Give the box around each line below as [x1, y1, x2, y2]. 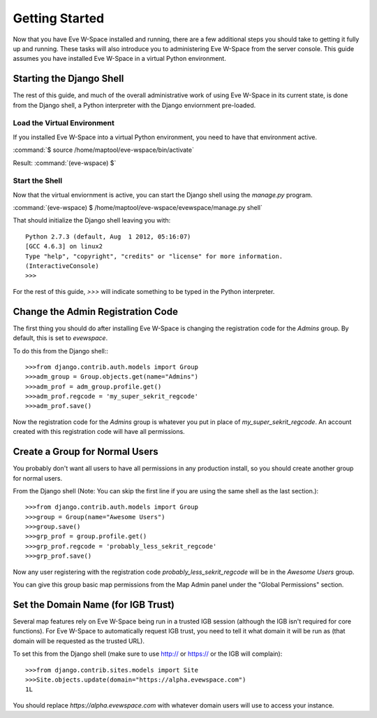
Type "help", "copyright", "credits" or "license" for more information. [25, 252, 283, 260]
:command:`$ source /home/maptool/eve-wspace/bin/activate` [13, 146, 195, 154]
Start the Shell [13, 176, 63, 185]
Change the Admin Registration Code [13, 305, 178, 318]
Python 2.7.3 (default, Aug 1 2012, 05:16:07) [25, 232, 191, 241]
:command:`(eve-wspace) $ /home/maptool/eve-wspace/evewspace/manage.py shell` [13, 204, 263, 212]
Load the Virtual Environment [13, 118, 114, 128]
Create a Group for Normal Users [13, 446, 158, 458]
